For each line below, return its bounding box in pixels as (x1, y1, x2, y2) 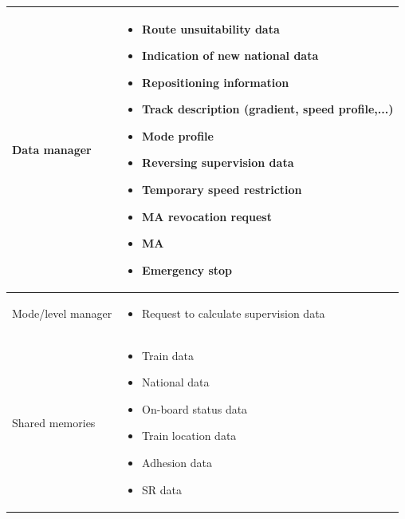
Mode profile (142, 127, 214, 144)
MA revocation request (142, 208, 272, 224)
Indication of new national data (142, 47, 319, 64)
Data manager (12, 141, 92, 157)
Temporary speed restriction (142, 181, 302, 198)
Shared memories (12, 414, 96, 430)
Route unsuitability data (142, 20, 280, 37)
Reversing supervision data (142, 154, 294, 171)
